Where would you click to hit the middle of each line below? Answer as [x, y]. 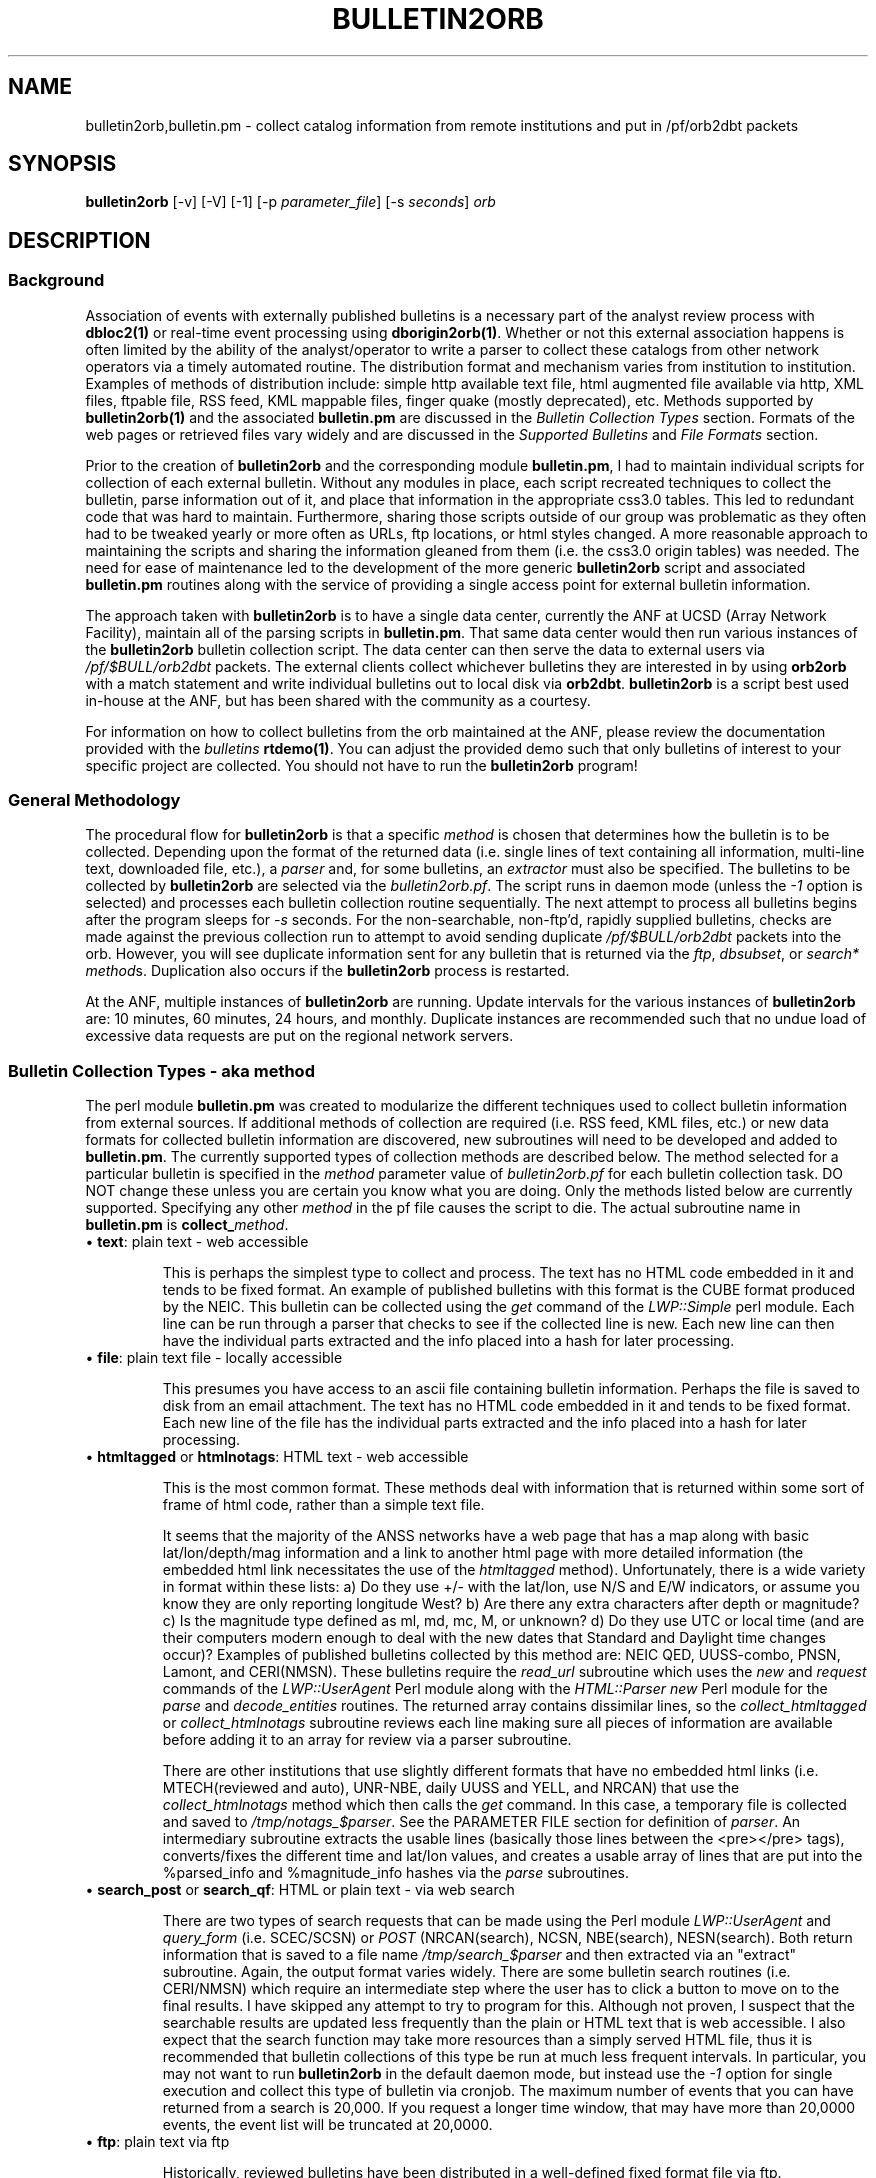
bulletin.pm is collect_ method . [187, 1225]
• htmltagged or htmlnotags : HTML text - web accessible [277, 1457]
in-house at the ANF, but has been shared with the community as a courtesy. [338, 700]
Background [56, 280]
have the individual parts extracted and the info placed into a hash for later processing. [448, 1341]
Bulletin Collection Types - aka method [161, 1070]
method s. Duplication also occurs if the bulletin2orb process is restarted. [327, 971]
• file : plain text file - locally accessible [214, 1358]
